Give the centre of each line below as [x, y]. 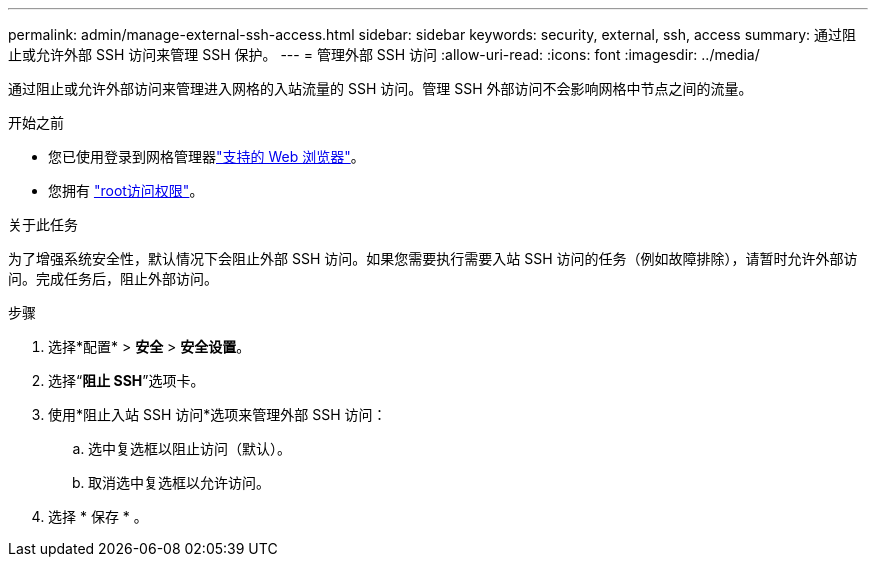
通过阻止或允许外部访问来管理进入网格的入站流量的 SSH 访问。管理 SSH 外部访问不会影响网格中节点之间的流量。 [380, 88]
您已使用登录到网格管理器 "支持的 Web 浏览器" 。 [206, 156]
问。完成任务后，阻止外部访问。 [113, 278]
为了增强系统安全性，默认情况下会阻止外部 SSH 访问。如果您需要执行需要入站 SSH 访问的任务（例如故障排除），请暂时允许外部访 [433, 258]
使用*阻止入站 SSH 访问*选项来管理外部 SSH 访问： [217, 414]
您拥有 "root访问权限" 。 [126, 190]
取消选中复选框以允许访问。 [179, 482]
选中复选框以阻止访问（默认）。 [189, 448]
